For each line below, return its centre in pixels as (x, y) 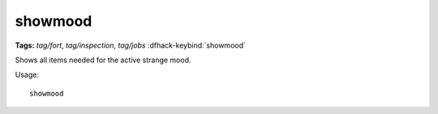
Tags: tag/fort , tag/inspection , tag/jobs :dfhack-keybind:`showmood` (131, 45)
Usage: (27, 75)
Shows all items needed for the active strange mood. (103, 60)
